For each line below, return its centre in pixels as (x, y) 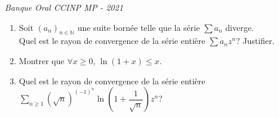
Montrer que (42, 60)
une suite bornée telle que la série (139, 27)
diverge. (240, 27)
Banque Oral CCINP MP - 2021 (64, 7)
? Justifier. (255, 41)
